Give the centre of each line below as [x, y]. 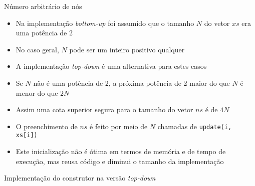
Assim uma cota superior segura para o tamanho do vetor [104, 109]
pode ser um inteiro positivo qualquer [127, 49]
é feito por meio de [119, 126]
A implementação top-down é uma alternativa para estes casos [111, 66]
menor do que [37, 93]
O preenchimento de [47, 126]
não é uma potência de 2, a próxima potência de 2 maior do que [132, 83]
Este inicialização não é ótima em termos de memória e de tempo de [121, 151]
